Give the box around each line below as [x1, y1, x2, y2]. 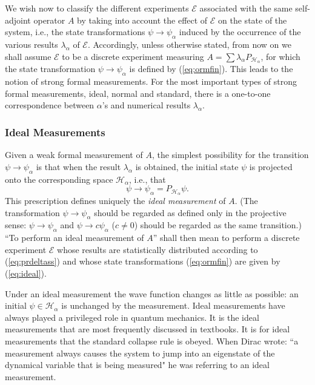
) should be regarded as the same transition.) [134, 219, 302, 231]
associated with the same [199, 2, 293, 14]
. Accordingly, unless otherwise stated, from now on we [87, 38, 291, 50]
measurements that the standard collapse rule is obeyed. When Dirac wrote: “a [5, 335, 299, 347]
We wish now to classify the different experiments [5, 2, 189, 14]
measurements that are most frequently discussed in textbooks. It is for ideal [5, 323, 290, 335]
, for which [260, 50, 300, 62]
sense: [5, 219, 27, 231]
